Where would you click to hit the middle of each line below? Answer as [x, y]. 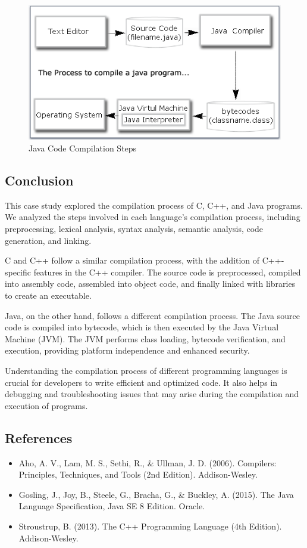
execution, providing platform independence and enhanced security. [127, 350]
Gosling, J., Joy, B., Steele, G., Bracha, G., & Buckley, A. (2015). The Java [156, 494]
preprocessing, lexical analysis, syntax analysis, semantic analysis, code [134, 229]
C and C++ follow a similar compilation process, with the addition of [132, 260]
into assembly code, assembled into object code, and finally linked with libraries [150, 284]
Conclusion [39, 180]
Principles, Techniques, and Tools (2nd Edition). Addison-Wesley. [138, 474]
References [39, 437]
